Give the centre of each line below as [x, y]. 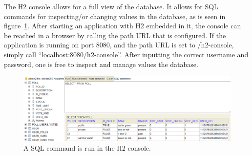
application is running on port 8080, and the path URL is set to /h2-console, [119, 45]
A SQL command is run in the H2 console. [87, 147]
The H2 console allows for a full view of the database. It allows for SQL [111, 6]
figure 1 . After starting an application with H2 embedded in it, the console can [123, 26]
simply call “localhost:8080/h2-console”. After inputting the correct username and [126, 54]
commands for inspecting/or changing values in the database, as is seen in [115, 16]
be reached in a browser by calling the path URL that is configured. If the [115, 35]
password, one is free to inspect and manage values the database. [101, 64]
